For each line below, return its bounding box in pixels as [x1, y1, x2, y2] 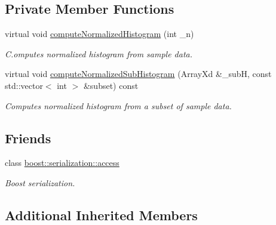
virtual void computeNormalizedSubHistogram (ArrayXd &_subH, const [5, 67, 272, 80]
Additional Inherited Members [5, 205, 198, 224]
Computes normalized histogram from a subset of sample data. [5, 99, 232, 112]
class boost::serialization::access [5, 156, 119, 169]
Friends [5, 128, 51, 147]
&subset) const [83, 79, 139, 91]
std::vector [5, 79, 43, 91]
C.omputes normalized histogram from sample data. [5, 47, 193, 60]
